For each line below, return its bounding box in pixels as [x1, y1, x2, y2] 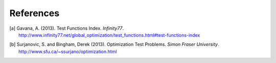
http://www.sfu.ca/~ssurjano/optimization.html [18, 48, 117, 54]
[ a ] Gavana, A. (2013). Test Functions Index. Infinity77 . [9, 25, 124, 31]
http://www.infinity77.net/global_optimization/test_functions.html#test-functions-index [18, 32, 200, 38]
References [9, 8, 60, 19]
